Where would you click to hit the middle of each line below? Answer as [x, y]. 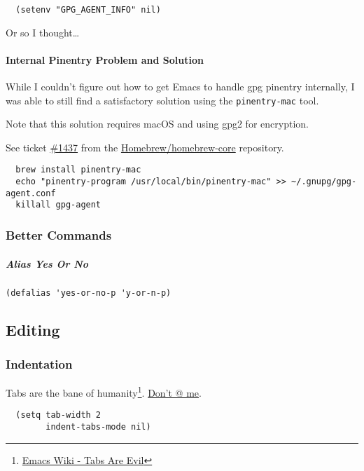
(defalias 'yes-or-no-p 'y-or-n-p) [89, 293]
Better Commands [59, 235]
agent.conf [31, 193]
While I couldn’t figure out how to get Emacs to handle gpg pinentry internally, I [180, 87]
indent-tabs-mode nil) [98, 427]
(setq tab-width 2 [58, 415]
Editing [33, 329]
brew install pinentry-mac [78, 170]
